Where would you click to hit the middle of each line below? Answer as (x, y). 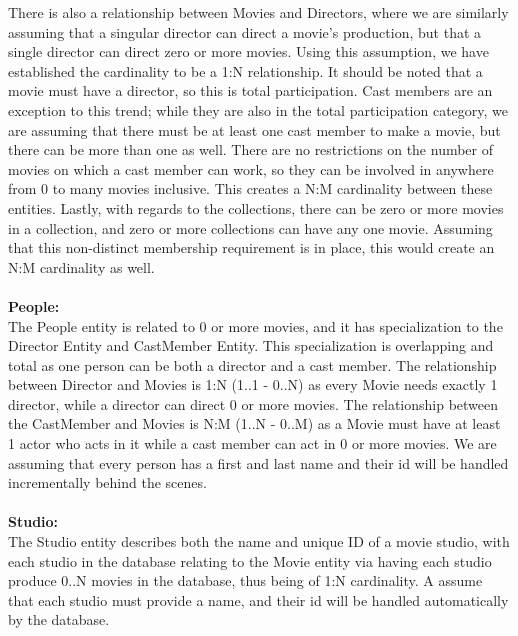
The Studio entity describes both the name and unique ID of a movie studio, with (259, 541)
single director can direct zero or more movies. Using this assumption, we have (248, 51)
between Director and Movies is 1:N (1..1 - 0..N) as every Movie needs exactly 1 (253, 384)
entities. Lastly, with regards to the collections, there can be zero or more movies (256, 207)
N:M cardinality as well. (81, 266)
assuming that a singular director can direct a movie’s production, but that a (245, 31)
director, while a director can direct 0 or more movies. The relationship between (253, 403)
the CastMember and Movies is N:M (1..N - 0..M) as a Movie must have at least (254, 423)
